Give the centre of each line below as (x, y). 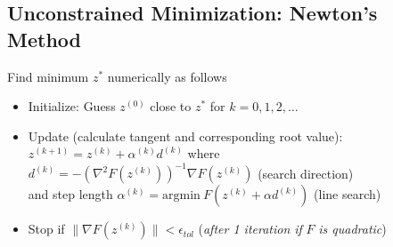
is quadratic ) (352, 229)
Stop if (46, 229)
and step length (70, 194)
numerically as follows (167, 76)
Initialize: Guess (72, 106)
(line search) (348, 194)
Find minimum (48, 76)
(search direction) (306, 173)
